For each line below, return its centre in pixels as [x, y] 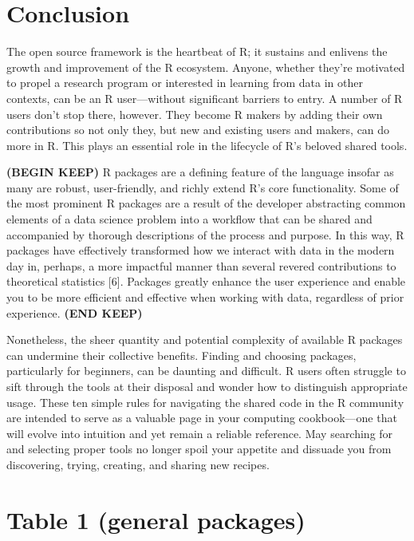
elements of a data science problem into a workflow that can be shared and [189, 219]
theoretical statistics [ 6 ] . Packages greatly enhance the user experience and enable [206, 281]
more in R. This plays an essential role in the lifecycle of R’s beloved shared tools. [207, 145]
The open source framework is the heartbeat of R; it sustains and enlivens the [197, 51]
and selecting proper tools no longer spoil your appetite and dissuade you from [199, 449]
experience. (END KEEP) [75, 312]
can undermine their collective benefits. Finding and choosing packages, [181, 355]
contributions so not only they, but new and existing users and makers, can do [198, 130]
